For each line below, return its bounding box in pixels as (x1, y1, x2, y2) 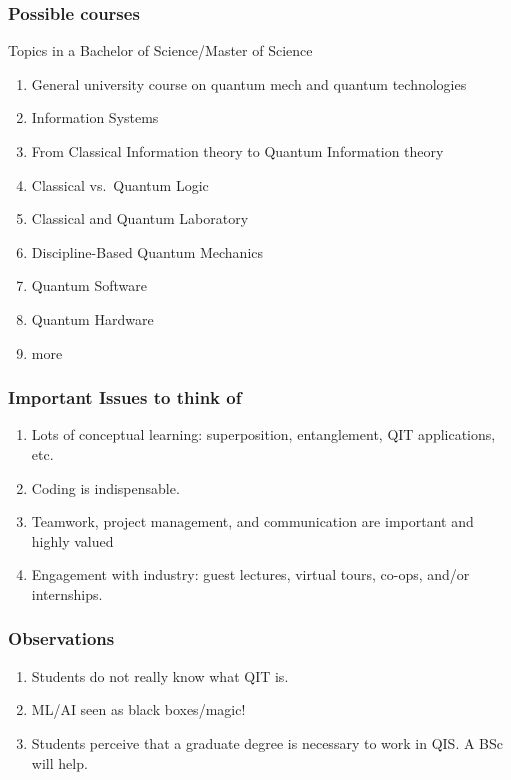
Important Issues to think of (8, 385, 242, 410)
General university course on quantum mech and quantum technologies (31, 73, 467, 94)
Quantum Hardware (31, 308, 154, 329)
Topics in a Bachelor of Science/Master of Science (8, 40, 313, 61)
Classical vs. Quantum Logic (31, 174, 209, 195)
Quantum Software (31, 275, 147, 296)
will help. (31, 752, 88, 773)
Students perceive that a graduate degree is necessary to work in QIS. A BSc (31, 732, 504, 753)
